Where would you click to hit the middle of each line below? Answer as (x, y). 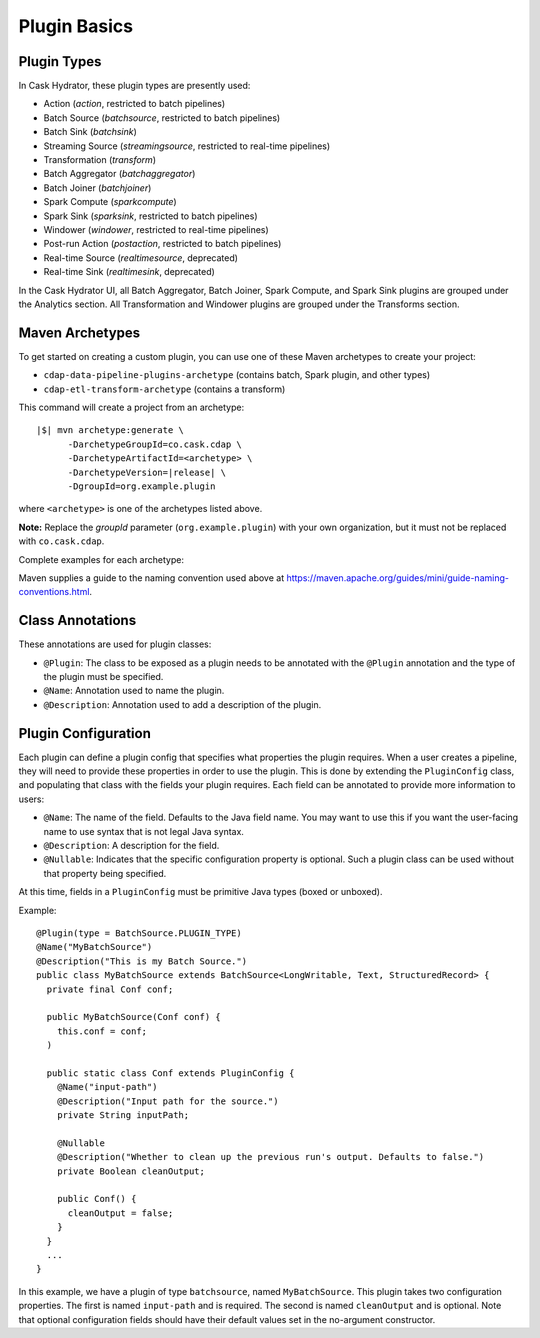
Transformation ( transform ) (100, 160)
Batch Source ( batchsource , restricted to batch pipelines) (162, 117)
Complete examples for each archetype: (101, 559)
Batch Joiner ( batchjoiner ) (97, 187)
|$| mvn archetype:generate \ (110, 430)
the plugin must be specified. (103, 676)
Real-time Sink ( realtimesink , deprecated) (129, 272)
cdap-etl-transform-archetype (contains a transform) (164, 389)
